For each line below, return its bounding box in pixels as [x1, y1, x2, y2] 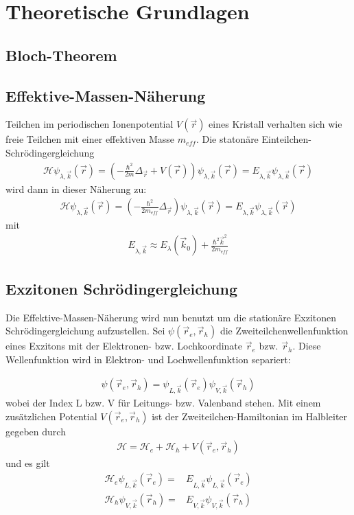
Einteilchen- [261, 132, 312, 146]
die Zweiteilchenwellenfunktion [220, 323, 349, 338]
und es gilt [5, 456, 50, 470]
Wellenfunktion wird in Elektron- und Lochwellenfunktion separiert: [5, 352, 291, 366]
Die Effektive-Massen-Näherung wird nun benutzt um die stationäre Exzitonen [5, 310, 337, 324]
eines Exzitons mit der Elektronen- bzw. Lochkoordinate [5, 339, 243, 353]
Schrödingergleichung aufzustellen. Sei [5, 323, 165, 338]
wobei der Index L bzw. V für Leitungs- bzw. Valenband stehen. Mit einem [5, 396, 321, 410]
